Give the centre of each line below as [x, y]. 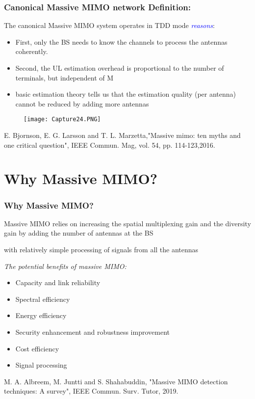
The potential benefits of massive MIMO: [65, 266]
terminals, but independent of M [64, 77]
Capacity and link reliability [58, 282]
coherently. [32, 51]
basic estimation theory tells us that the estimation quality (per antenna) [126, 94]
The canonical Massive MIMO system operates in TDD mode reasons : [109, 25]
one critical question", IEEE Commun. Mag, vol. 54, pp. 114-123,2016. [110, 145]
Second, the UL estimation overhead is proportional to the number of [120, 68]
